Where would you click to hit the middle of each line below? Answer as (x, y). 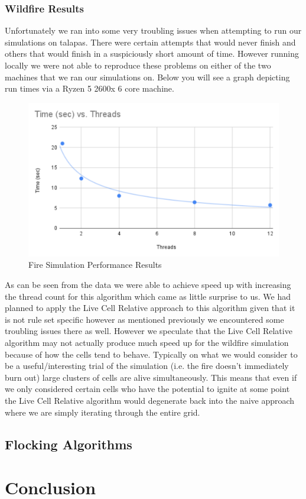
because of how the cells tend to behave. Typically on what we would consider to (151, 354)
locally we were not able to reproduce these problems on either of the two (138, 65)
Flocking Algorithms (69, 444)
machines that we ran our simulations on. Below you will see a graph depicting (147, 77)
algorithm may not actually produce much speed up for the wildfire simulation (147, 342)
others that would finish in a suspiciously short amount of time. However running (152, 54)
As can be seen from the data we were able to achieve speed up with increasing (148, 284)
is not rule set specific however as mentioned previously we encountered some (144, 319)
